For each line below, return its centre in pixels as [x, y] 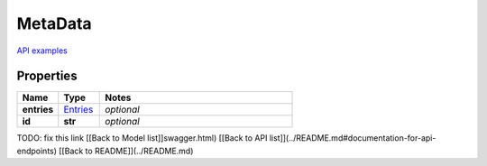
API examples [42, 51]
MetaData [54, 23]
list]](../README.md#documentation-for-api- [353, 138]
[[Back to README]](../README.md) [126, 151]
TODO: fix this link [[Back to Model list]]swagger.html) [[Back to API [142, 138]
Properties [47, 76]
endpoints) [37, 151]
